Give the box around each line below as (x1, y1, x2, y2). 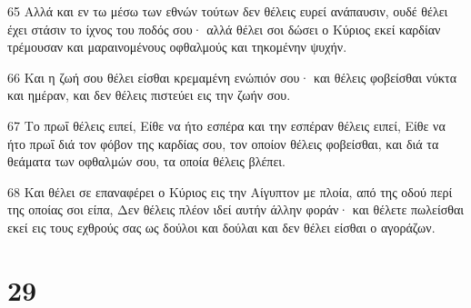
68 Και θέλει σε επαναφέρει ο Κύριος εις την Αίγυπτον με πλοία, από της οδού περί (7, 182, 453, 201)
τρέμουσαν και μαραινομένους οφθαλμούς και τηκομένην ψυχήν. (7, 37, 347, 56)
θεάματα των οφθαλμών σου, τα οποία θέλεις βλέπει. (7, 152, 286, 171)
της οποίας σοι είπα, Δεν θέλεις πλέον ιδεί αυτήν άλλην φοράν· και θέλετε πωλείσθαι (7, 200, 465, 219)
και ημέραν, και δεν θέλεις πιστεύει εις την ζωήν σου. (7, 85, 291, 104)
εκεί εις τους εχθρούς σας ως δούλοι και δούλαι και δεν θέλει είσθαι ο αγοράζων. (7, 217, 436, 236)
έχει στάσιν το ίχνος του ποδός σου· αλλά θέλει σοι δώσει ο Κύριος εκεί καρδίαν (7, 19, 441, 38)
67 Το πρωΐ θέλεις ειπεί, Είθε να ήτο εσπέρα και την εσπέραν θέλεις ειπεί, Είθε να (7, 115, 446, 134)
